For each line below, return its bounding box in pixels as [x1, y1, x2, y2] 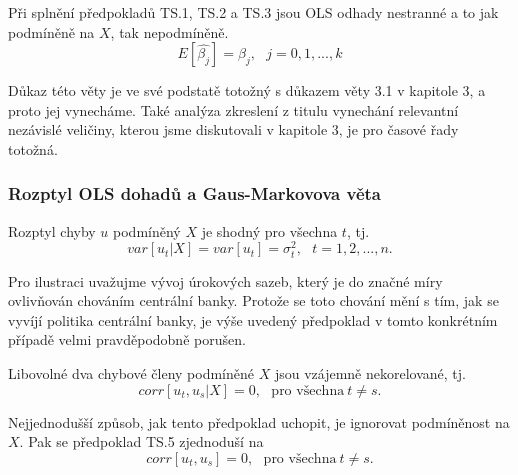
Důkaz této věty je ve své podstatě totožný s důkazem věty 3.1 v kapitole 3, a [8, 80, 486, 101]
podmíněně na [8, 21, 95, 42]
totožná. [8, 138, 58, 159]
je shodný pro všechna [201, 220, 338, 241]
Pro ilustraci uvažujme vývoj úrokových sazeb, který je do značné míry [8, 270, 443, 291]
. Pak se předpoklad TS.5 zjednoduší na [19, 431, 264, 452]
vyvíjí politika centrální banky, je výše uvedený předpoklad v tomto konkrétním [8, 309, 498, 330]
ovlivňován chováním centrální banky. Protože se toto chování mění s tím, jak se [8, 290, 499, 311]
